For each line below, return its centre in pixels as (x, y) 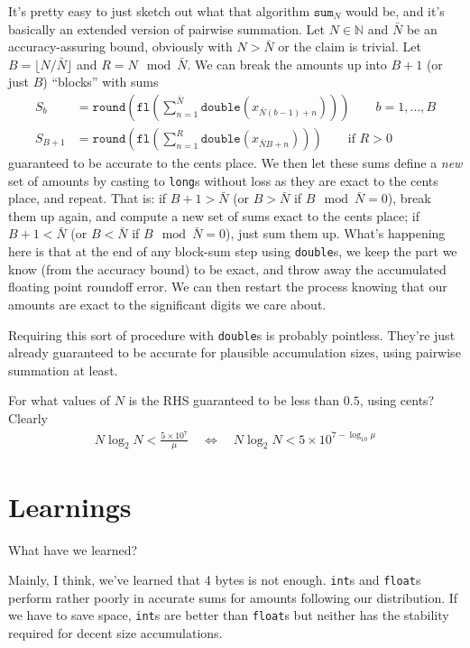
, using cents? (397, 400)
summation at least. (63, 370)
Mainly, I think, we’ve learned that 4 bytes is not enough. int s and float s (215, 580)
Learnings (70, 506)
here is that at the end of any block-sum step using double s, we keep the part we (233, 251)
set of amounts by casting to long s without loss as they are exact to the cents (223, 180)
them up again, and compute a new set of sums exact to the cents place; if (214, 215)
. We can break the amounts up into (287, 64)
